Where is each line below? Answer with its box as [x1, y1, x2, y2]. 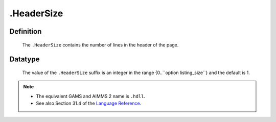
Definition [9, 27, 42, 36]
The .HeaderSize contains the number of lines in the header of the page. [22, 41, 179, 48]
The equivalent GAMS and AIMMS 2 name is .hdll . [36, 93, 146, 99]
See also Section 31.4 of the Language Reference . [36, 100, 142, 107]
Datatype [9, 55, 40, 64]
